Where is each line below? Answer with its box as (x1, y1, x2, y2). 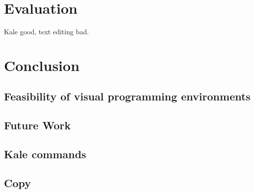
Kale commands (4, 146, 86, 162)
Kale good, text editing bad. (4, 26, 89, 37)
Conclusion (4, 55, 80, 75)
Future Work (4, 118, 71, 133)
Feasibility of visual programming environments (4, 89, 251, 104)
